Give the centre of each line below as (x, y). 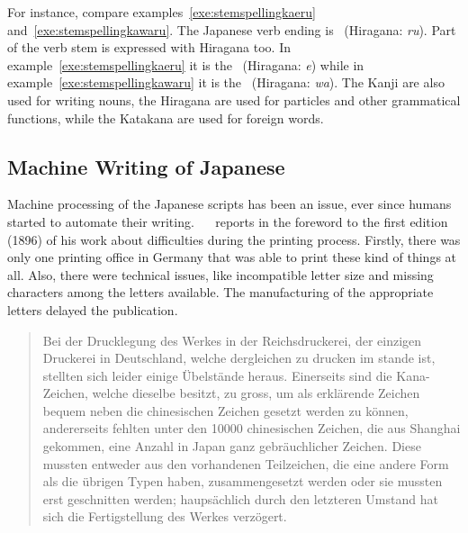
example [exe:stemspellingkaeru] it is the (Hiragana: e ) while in (186, 64)
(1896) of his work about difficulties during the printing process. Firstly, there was (234, 239)
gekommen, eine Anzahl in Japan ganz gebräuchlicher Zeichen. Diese (232, 446)
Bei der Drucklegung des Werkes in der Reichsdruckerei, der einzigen (232, 340)
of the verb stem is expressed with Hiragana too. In (149, 47)
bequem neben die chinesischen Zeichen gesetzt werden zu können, (225, 410)
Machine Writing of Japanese (146, 166)
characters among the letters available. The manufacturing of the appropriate (220, 292)
